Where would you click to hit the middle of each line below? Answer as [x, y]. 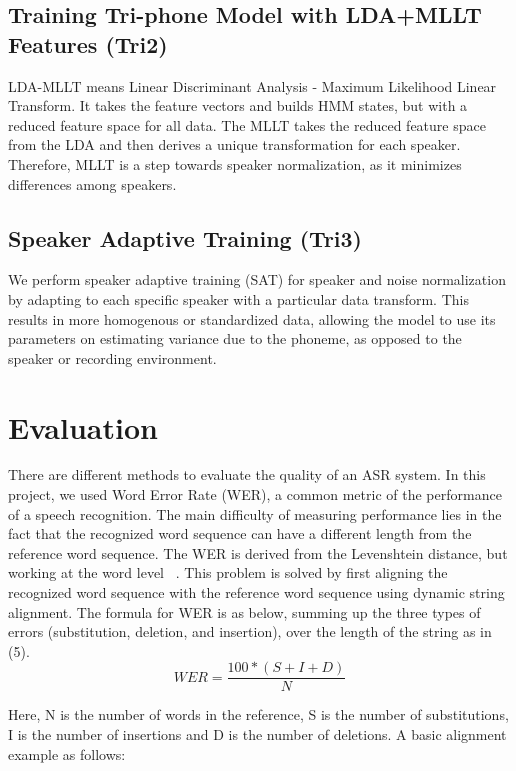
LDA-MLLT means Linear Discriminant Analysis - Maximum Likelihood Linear [252, 85]
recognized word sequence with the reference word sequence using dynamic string [256, 592]
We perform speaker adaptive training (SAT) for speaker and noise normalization [257, 279]
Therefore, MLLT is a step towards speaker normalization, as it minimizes [235, 163]
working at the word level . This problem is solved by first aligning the [228, 572]
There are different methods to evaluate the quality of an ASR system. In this [247, 474]
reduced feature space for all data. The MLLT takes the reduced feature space [247, 124]
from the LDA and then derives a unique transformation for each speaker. [234, 144]
